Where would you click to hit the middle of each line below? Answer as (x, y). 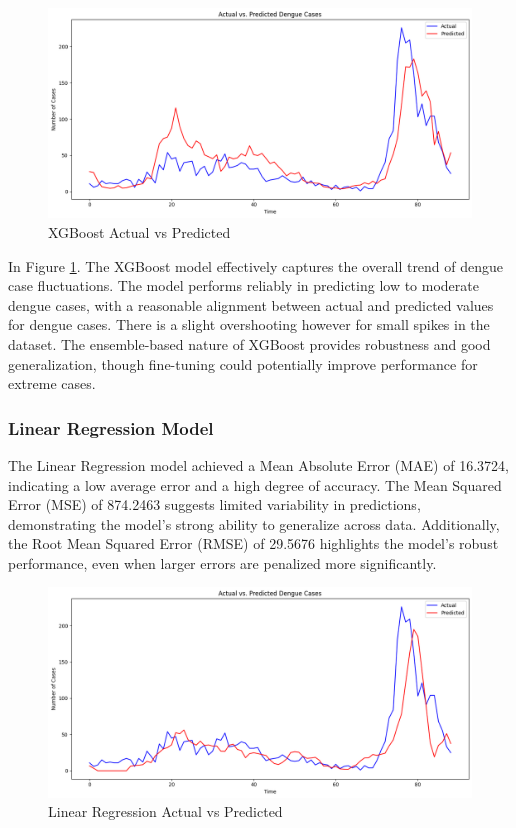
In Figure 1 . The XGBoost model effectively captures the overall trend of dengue (256, 265)
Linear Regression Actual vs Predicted (165, 811)
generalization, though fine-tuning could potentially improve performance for (243, 363)
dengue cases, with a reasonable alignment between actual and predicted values (251, 304)
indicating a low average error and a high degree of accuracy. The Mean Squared (255, 484)
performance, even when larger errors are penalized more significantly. (222, 562)
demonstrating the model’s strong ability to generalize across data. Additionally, (254, 523)
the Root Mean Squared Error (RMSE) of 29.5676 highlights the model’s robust (253, 543)
